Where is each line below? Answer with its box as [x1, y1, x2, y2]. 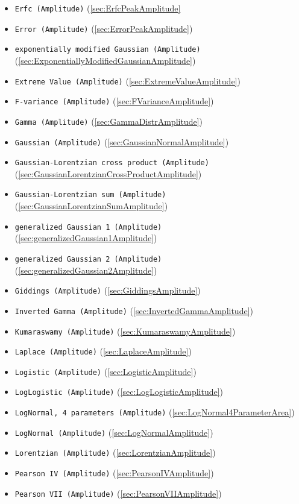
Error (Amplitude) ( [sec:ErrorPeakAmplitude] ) [14, 22, 193, 34]
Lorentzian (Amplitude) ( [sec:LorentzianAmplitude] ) [14, 446, 216, 459]
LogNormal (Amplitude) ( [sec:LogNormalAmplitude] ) [14, 426, 213, 438]
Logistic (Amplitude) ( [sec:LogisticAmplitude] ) [14, 365, 197, 377]
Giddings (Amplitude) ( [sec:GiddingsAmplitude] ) [14, 284, 201, 297]
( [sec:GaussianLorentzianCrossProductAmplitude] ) [14, 167, 202, 180]
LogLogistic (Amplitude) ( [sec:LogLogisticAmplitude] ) [14, 385, 224, 398]
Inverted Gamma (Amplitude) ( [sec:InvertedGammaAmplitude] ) [14, 304, 253, 317]
